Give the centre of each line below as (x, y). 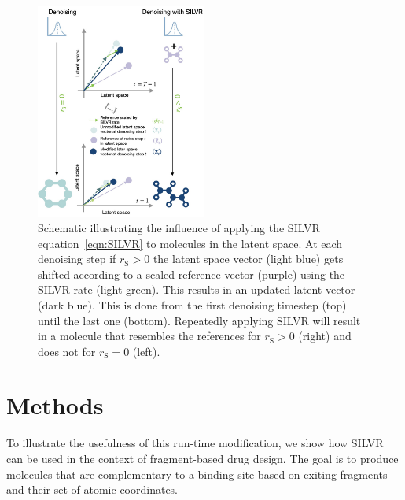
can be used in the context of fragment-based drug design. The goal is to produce (202, 458)
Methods (55, 405)
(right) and (325, 336)
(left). (146, 351)
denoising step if (77, 259)
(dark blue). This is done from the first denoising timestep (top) (192, 304)
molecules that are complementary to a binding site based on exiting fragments (197, 474)
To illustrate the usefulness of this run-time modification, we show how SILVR (195, 443)
